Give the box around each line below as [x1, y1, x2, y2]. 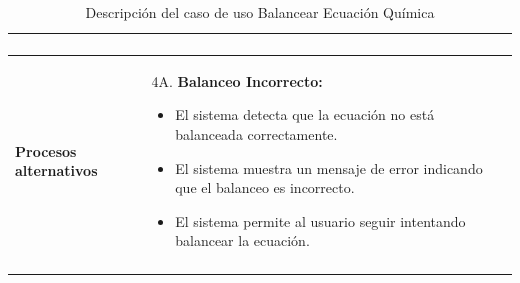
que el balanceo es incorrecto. [175, 177, 355, 198]
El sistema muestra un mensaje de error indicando [175, 157, 483, 178]
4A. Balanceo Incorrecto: [151, 70, 323, 91]
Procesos [15, 140, 77, 161]
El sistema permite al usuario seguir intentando [175, 210, 466, 231]
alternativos [15, 160, 98, 181]
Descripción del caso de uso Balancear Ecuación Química [85, 2, 435, 22]
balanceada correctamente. [175, 124, 338, 145]
